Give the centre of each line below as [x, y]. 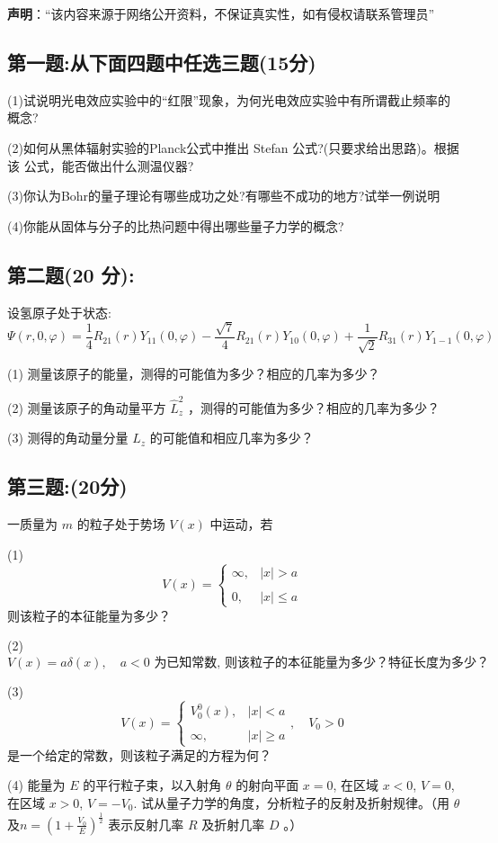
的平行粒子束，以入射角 [152, 785]
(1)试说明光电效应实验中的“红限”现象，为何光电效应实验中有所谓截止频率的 [229, 99]
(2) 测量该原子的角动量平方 [87, 407]
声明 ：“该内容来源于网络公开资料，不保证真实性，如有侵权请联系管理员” [221, 13]
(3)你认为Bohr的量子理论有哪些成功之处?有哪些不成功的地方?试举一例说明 [224, 196]
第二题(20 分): [71, 274]
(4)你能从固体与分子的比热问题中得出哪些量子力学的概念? [176, 225]
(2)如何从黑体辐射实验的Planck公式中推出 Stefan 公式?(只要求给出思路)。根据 [233, 147]
